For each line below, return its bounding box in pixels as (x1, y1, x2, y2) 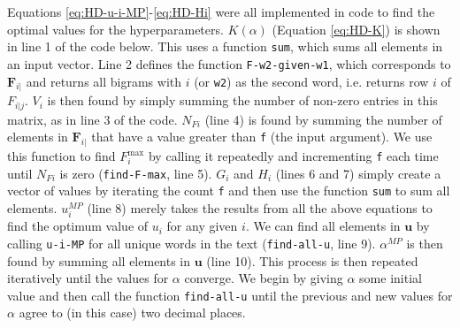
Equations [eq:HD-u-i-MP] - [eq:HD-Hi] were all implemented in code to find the (7, 3, 435, 20)
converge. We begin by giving (184, 269, 343, 287)
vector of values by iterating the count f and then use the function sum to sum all (7, 181, 450, 200)
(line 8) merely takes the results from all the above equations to (87, 199, 433, 217)
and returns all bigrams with (26, 72, 182, 90)
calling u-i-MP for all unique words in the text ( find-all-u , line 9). (7, 233, 376, 252)
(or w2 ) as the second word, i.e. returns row (194, 72, 429, 90)
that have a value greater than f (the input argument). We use (91, 127, 433, 146)
